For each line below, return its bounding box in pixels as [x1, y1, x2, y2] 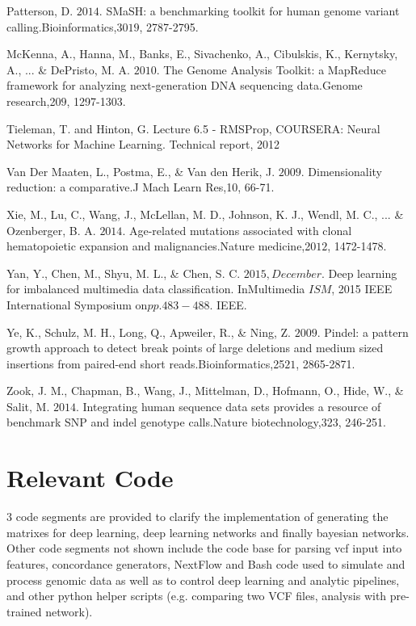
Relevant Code [6, 461, 174, 494]
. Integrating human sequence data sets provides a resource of [75, 397, 381, 414]
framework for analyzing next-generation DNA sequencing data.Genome [6, 77, 363, 94]
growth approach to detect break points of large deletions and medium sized [6, 339, 384, 356]
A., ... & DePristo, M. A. [6, 61, 130, 78]
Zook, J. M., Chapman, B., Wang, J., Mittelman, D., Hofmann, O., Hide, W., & [6, 382, 404, 399]
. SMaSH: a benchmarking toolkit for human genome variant [99, 2, 400, 19]
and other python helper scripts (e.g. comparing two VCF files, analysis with [6, 587, 387, 604]
